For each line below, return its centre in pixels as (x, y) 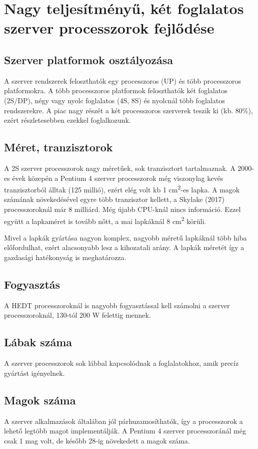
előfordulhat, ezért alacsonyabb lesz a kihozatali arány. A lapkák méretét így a (124, 247)
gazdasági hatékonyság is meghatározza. (65, 257)
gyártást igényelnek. (34, 373)
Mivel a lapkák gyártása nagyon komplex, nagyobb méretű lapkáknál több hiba (125, 237)
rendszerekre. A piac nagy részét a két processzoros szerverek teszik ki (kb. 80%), (128, 110)
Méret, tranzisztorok (58, 147)
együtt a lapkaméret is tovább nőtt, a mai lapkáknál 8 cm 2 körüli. (105, 220)
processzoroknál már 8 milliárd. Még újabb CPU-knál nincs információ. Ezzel (122, 209)
